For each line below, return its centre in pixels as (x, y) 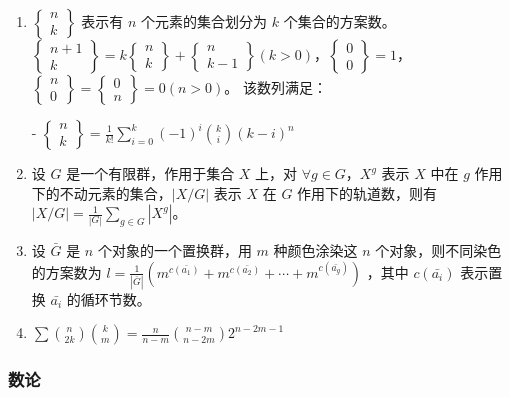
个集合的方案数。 (339, 21)
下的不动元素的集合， (101, 192)
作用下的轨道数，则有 (367, 192)
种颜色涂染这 (315, 249)
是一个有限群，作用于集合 (150, 173)
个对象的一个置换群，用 (174, 249)
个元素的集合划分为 (204, 21)
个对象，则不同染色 (438, 249)
